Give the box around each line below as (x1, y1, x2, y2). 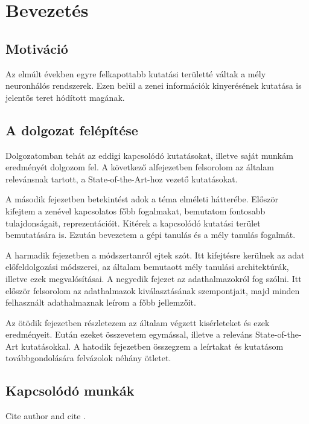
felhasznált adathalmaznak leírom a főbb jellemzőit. (5, 296, 196, 309)
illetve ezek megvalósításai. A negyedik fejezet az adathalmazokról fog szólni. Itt (5, 272, 302, 284)
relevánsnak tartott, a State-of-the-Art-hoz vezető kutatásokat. (5, 172, 238, 185)
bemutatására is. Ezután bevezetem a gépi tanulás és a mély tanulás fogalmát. (5, 228, 296, 241)
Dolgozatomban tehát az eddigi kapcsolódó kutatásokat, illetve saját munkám (5, 149, 293, 161)
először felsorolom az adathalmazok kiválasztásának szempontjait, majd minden (5, 284, 300, 297)
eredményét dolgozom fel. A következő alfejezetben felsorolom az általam (5, 161, 274, 173)
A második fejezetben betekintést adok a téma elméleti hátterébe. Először (5, 193, 278, 205)
